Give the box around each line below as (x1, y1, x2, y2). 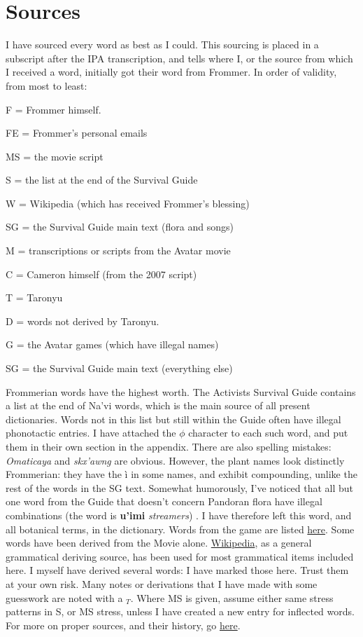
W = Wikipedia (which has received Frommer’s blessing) (6, 196, 250, 210)
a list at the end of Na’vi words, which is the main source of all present (6, 398, 311, 413)
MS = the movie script (6, 149, 104, 163)
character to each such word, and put (188, 425, 348, 440)
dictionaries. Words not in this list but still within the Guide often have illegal (6, 411, 341, 426)
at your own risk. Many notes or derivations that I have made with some (6, 576, 318, 591)
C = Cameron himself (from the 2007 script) (6, 266, 197, 281)
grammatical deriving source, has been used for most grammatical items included (6, 549, 354, 563)
